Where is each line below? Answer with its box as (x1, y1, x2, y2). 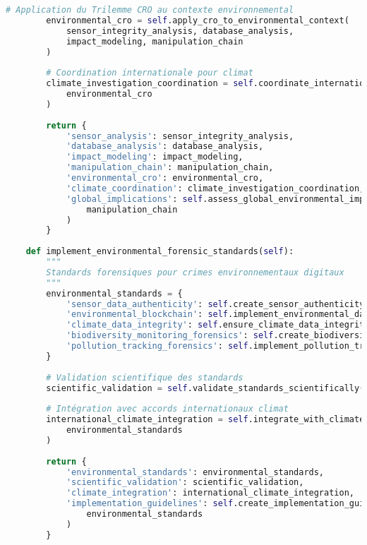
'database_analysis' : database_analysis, (66, 141, 264, 152)
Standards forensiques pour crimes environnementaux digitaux (46, 267, 344, 277)
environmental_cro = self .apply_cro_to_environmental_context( (46, 15, 349, 25)
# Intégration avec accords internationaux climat (46, 404, 289, 414)
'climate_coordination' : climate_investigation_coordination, (66, 183, 365, 193)
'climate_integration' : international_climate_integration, (66, 488, 354, 498)
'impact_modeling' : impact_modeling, (66, 152, 243, 162)
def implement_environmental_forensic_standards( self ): (25, 246, 294, 257)
